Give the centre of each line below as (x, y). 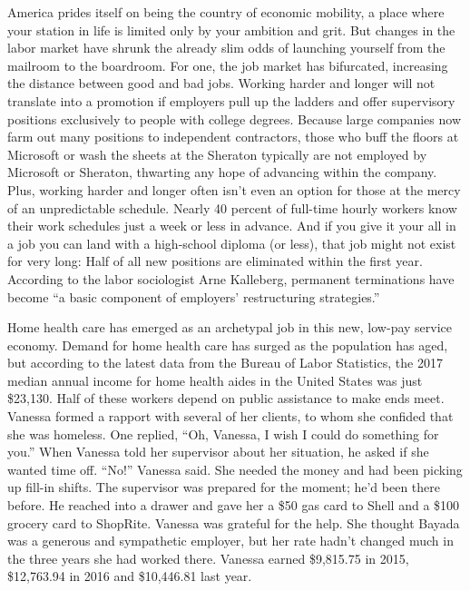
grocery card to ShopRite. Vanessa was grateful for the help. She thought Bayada (234, 522)
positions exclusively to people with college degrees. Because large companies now (234, 118)
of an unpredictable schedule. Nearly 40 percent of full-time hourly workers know (232, 207)
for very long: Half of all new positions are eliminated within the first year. (215, 261)
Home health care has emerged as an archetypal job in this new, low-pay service (230, 327)
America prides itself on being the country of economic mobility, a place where (226, 12)
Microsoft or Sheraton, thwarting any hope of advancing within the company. (222, 172)
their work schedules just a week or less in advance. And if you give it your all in (232, 226)
